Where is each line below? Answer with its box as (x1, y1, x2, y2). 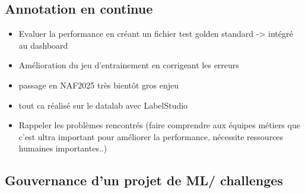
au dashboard (18, 39, 68, 51)
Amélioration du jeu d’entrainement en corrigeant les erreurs (18, 59, 239, 71)
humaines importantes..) (18, 142, 107, 154)
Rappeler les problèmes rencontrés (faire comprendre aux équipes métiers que (18, 119, 300, 131)
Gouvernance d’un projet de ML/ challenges (5, 171, 283, 189)
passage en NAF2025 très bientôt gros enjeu (18, 78, 179, 91)
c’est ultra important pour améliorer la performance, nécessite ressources (18, 130, 284, 143)
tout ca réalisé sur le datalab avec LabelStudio (18, 99, 188, 111)
